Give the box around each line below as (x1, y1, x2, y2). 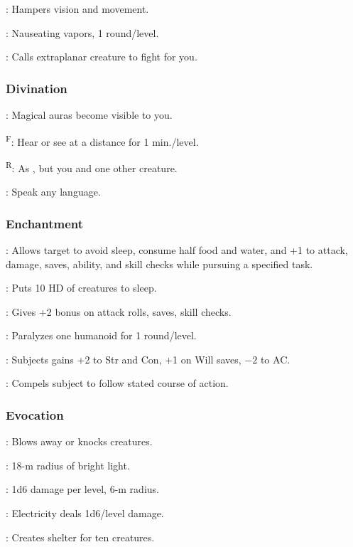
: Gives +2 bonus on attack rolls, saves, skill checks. (6, 304, 232, 319)
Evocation (6, 405, 64, 423)
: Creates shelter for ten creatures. (6, 529, 155, 544)
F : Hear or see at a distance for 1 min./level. (6, 132, 199, 149)
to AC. (260, 351, 290, 366)
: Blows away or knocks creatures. (6, 434, 153, 449)
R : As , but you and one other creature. (6, 158, 178, 175)
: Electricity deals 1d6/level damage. (6, 506, 164, 521)
